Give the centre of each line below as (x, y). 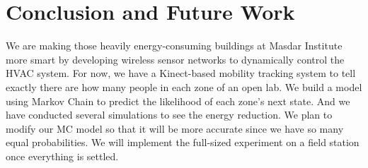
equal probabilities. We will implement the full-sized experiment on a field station (183, 142)
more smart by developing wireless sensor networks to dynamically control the (175, 59)
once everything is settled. (62, 156)
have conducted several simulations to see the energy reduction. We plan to (169, 115)
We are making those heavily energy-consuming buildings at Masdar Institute (174, 46)
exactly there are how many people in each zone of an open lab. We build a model (184, 86)
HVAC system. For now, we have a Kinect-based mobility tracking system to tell (181, 73)
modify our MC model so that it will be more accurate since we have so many (175, 128)
